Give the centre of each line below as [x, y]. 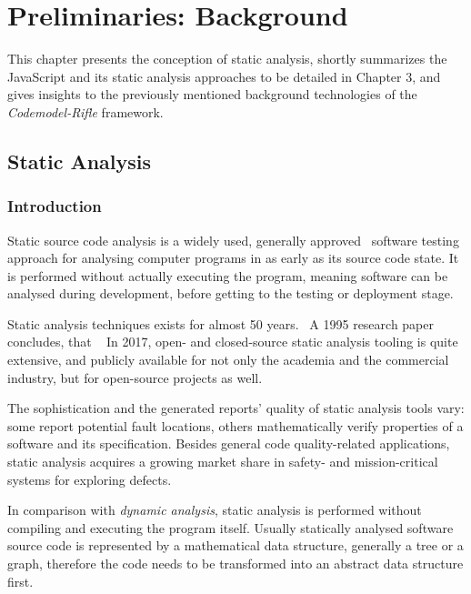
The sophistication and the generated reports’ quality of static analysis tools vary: [236, 408]
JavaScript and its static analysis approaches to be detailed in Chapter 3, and [224, 76]
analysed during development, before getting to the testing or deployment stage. [230, 293]
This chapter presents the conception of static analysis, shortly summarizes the [227, 59]
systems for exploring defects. [90, 479]
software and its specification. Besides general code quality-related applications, [229, 443]
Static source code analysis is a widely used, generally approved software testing [233, 240]
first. [20, 581]
